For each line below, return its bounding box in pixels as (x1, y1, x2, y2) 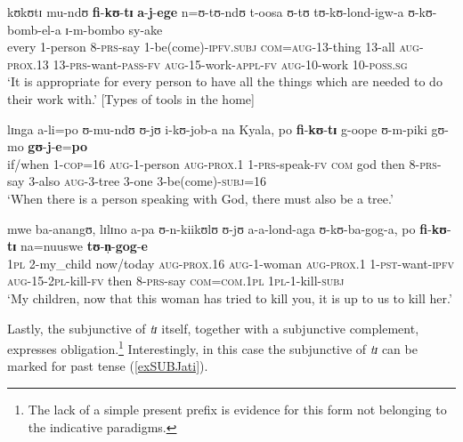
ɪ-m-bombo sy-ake (65, 20, 163, 38)
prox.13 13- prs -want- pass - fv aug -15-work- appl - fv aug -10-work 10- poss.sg (7, 54, 408, 73)
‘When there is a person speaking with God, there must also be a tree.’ (7, 189, 394, 207)
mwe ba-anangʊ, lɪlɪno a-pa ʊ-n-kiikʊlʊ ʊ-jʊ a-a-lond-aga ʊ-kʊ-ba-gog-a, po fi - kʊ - (7, 219, 451, 237)
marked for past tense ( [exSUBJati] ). (7, 357, 208, 375)
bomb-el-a (7, 20, 61, 38)
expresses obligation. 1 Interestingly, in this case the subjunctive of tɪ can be (7, 337, 418, 358)
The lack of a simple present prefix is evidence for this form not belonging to (28, 399, 447, 418)
